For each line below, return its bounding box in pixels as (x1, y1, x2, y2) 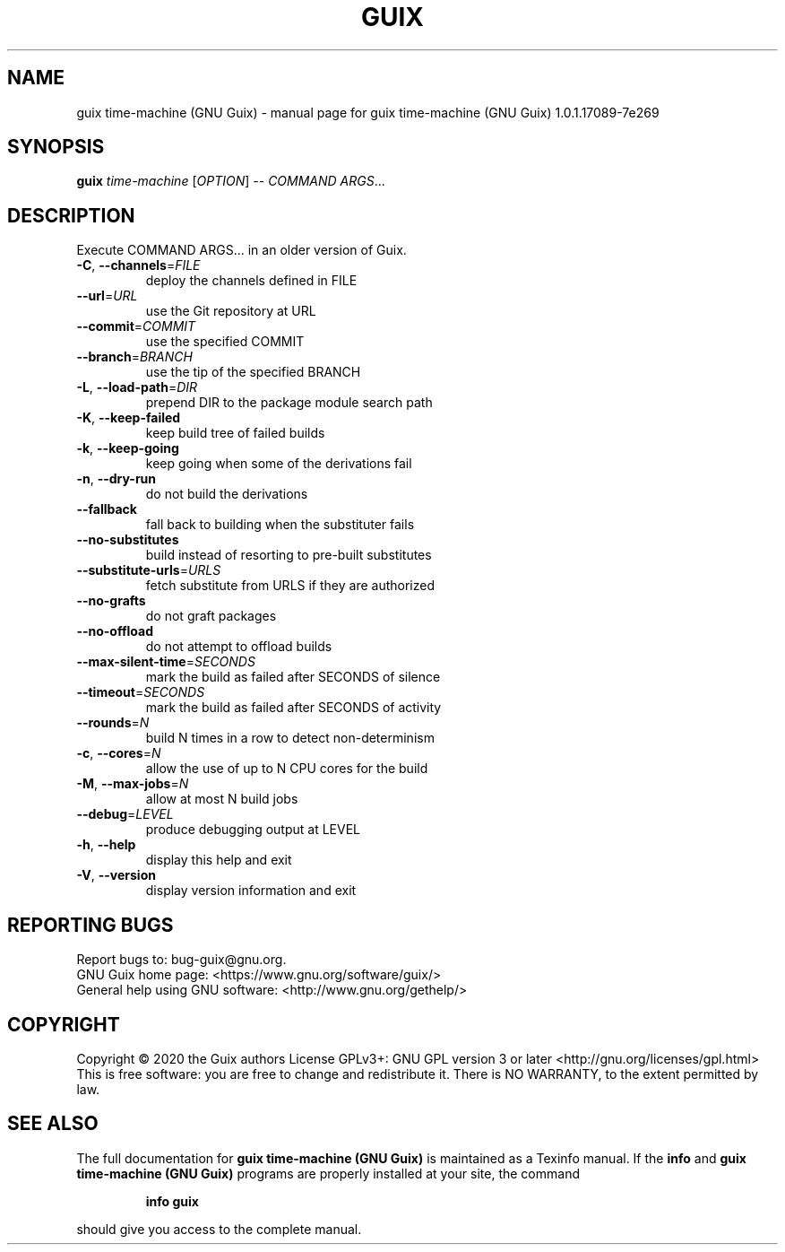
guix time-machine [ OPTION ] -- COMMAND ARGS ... (76, 173, 385, 189)
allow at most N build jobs (145, 791, 298, 807)
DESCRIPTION (7, 204, 135, 227)
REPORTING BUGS (7, 913, 174, 936)
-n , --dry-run (76, 471, 157, 487)
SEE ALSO (7, 1112, 99, 1135)
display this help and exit (145, 852, 292, 868)
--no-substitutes (76, 532, 179, 548)
